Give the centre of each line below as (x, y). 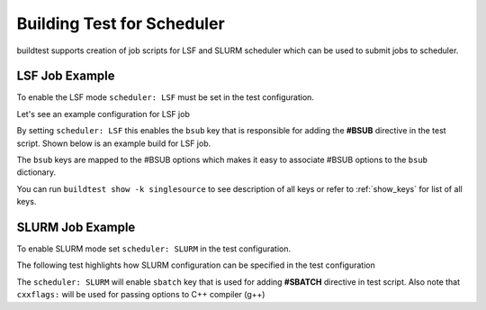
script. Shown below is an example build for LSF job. (114, 143)
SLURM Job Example (76, 227)
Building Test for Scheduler (121, 23)
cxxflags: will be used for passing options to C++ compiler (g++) (141, 295)
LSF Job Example (66, 76)
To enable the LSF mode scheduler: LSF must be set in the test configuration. (166, 97)
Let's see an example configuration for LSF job (103, 114)
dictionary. (36, 172)
